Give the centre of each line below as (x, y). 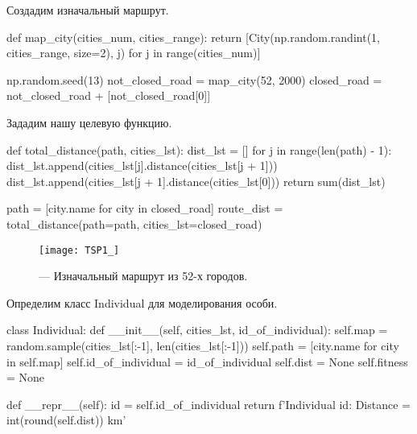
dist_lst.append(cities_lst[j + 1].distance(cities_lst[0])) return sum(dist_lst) (196, 181)
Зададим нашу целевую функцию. (89, 122)
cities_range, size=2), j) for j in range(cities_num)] (134, 53)
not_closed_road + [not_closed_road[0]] (109, 95)
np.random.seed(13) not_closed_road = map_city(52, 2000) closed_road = (194, 79)
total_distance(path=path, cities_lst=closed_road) (134, 223)
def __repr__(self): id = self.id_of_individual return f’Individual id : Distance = (208, 404)
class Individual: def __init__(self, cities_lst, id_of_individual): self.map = (197, 330)
